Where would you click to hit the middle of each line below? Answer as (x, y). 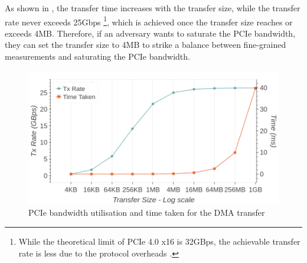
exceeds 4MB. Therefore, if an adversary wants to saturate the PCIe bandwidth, (150, 33)
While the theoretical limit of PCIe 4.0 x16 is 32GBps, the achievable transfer (159, 241)
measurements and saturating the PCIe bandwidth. (97, 56)
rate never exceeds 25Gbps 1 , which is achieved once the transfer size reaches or (149, 21)
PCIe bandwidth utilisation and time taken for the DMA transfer (147, 212)
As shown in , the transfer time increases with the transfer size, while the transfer (153, 8)
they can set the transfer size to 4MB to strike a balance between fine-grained (146, 45)
